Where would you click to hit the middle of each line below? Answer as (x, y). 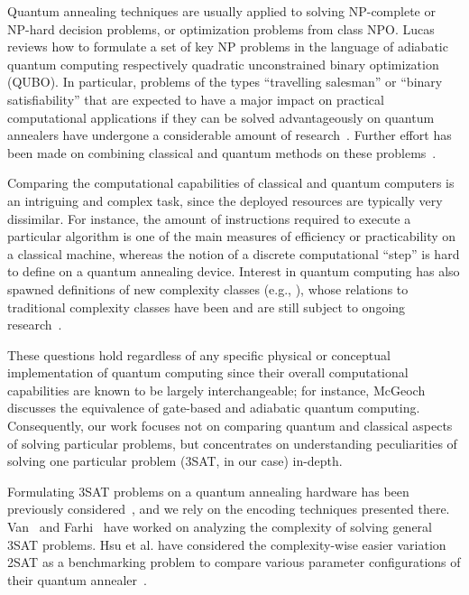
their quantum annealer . (77, 579)
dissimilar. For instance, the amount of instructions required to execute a (209, 218)
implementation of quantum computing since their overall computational (208, 372)
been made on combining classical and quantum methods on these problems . (222, 152)
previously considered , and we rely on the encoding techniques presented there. (229, 509)
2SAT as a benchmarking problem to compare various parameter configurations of (234, 562)
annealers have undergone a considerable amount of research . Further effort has (230, 135)
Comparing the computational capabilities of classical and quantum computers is (231, 183)
